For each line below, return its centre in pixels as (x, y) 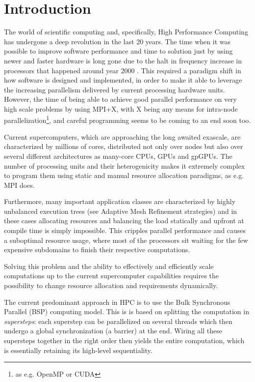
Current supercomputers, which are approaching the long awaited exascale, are (122, 136)
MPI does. (19, 185)
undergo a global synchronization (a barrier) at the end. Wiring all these (113, 331)
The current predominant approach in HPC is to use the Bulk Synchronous (117, 302)
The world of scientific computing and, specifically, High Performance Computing (126, 32)
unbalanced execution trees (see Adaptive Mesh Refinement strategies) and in (121, 211)
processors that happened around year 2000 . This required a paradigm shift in (123, 70)
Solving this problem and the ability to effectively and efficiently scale (109, 266)
